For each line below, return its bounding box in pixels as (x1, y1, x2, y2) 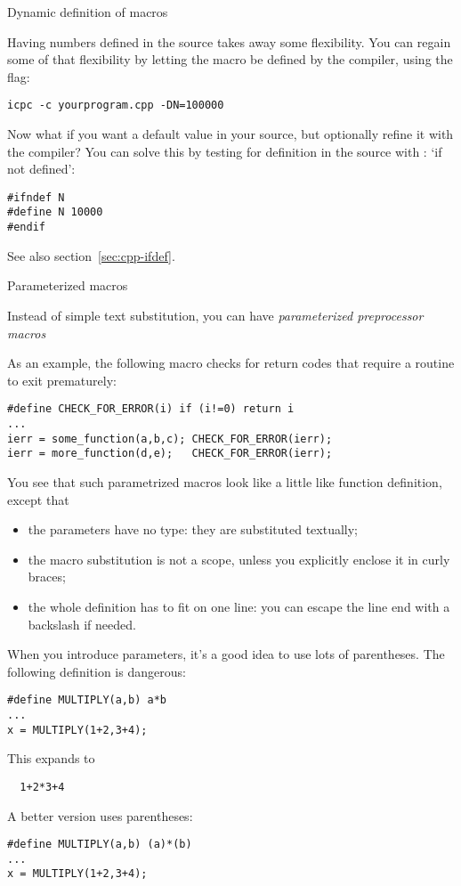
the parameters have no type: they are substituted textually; (28, 520, 358, 539)
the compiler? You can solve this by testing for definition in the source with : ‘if (7, 142, 442, 160)
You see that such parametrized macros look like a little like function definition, (7, 472, 442, 491)
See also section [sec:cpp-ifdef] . (7, 246, 175, 264)
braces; (28, 567, 66, 586)
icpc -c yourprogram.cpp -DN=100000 (7, 99, 224, 112)
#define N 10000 (7, 206, 103, 219)
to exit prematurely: (7, 370, 117, 389)
